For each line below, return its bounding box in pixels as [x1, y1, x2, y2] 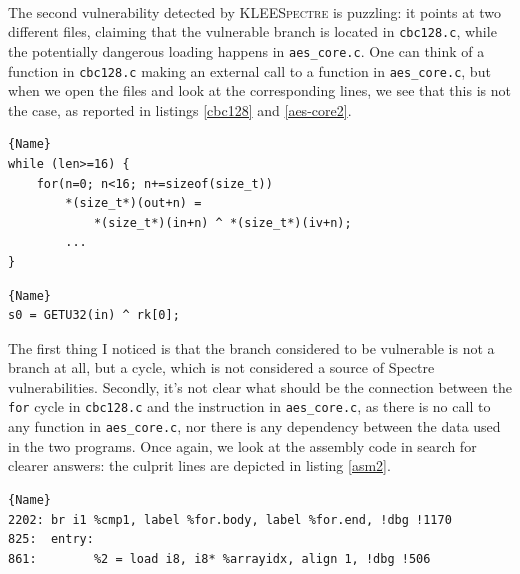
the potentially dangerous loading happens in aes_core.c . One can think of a [8, 40, 485, 61]
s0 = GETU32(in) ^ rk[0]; [8, 308, 180, 323]
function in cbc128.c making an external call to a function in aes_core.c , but [8, 60, 491, 81]
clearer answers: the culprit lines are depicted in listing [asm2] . [8, 455, 391, 476]
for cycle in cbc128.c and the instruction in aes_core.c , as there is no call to [8, 396, 491, 417]
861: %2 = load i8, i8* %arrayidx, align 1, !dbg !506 [8, 551, 431, 566]
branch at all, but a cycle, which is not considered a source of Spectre [8, 357, 435, 378]
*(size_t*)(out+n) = [65, 196, 202, 211]
